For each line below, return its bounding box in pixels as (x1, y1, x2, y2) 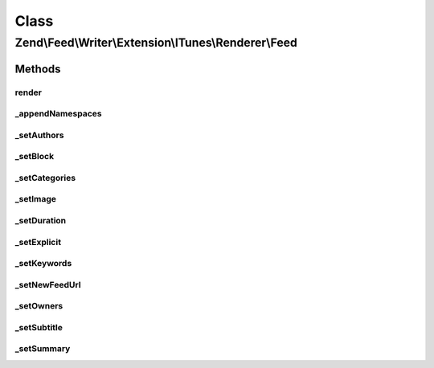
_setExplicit (14, 236, 62, 247)
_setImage (14, 194, 56, 205)
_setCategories (14, 172, 76, 183)
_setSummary (14, 343, 71, 354)
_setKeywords (14, 258, 72, 269)
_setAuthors (14, 129, 64, 141)
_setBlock (14, 151, 55, 162)
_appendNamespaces (14, 108, 102, 120)
